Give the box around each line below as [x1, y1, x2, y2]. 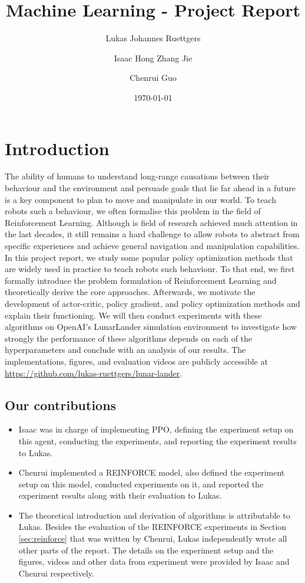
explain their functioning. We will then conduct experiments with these [5, 309, 262, 321]
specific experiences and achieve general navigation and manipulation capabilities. [5, 240, 300, 251]
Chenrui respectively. [18, 566, 94, 579]
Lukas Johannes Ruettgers [105, 32, 201, 44]
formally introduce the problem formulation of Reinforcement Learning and [5, 274, 277, 286]
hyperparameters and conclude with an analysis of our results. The [5, 343, 246, 356]
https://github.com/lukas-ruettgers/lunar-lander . [5, 366, 183, 379]
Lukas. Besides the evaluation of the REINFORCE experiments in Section [18, 520, 287, 533]
